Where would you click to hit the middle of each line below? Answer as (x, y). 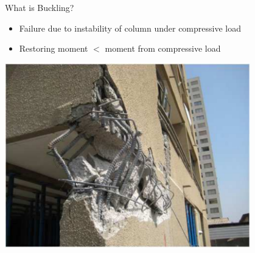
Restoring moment (54, 48)
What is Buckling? (40, 7)
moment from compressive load (163, 48)
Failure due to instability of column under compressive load (130, 28)
